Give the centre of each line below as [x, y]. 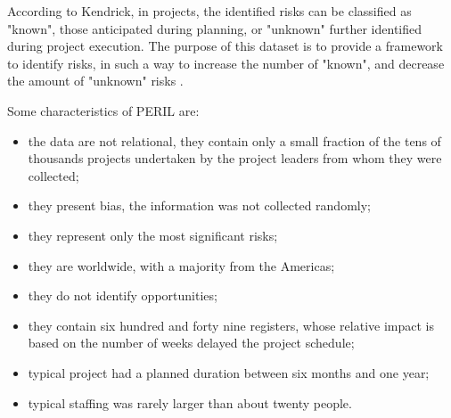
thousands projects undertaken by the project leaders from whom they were [235, 158]
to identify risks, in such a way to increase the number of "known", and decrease [226, 63]
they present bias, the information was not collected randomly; [199, 205]
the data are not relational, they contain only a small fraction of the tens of [234, 140]
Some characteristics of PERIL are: [103, 110]
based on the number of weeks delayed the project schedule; [191, 343]
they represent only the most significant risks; [153, 235]
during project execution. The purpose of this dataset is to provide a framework [225, 46]
